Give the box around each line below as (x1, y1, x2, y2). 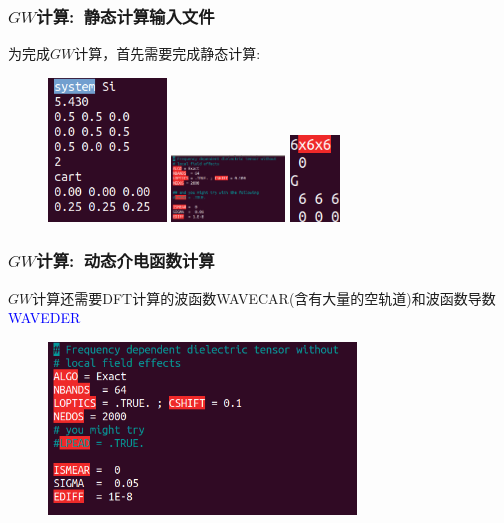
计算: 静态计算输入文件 (36, 3, 215, 28)
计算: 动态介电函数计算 (36, 248, 215, 273)
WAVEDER (8, 307, 81, 328)
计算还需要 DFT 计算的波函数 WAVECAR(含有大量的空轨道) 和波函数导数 (32, 287, 496, 308)
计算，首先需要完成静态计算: (74, 43, 261, 64)
